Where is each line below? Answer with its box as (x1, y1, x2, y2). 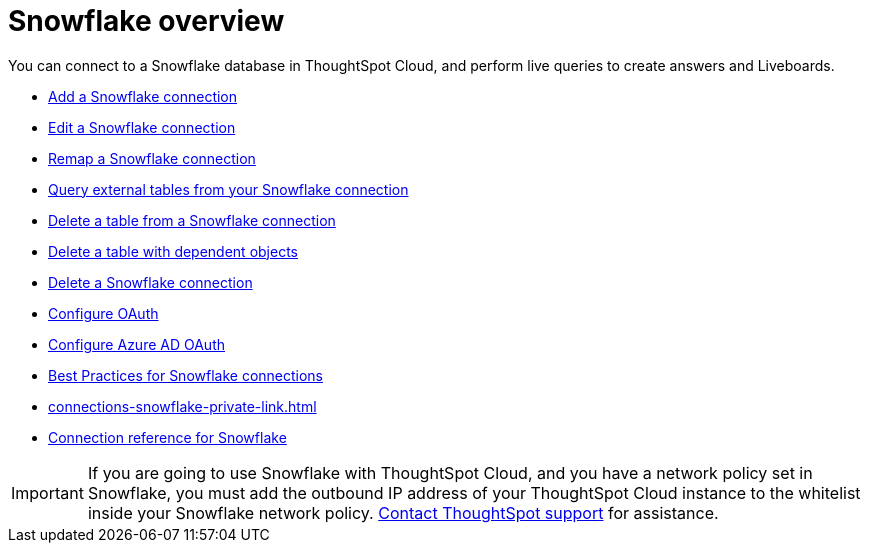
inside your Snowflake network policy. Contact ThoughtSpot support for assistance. (87, 502, 719, 523)
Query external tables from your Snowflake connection (48, 180, 409, 198)
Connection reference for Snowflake (48, 428, 287, 446)
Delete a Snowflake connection (48, 273, 253, 291)
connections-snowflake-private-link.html (48, 397, 317, 415)
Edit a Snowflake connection (48, 118, 236, 136)
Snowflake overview (8, 4, 285, 38)
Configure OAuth (48, 304, 159, 322)
